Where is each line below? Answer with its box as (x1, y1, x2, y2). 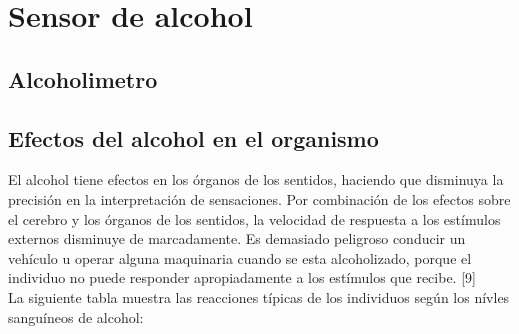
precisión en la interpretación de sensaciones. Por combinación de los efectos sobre (8, 188, 511, 209)
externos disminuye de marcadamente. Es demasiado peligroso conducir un (8, 228, 466, 249)
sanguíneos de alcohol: (8, 306, 144, 327)
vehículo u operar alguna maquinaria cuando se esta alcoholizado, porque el (8, 247, 472, 268)
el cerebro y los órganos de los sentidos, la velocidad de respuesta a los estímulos (8, 208, 501, 229)
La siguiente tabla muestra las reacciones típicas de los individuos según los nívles (8, 286, 510, 307)
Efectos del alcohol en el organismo (8, 122, 379, 153)
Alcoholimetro (8, 63, 158, 94)
